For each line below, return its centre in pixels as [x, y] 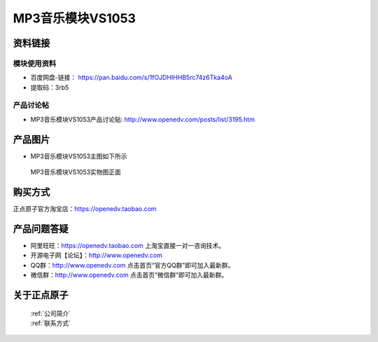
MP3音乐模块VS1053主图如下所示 [79, 156]
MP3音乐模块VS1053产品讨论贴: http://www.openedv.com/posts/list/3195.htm [143, 119]
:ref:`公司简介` [51, 313]
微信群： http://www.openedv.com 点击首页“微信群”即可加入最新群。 [129, 275]
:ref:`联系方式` [51, 323]
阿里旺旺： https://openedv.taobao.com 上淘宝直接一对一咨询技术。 [128, 245]
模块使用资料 [35, 63]
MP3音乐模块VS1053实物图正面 [76, 172]
